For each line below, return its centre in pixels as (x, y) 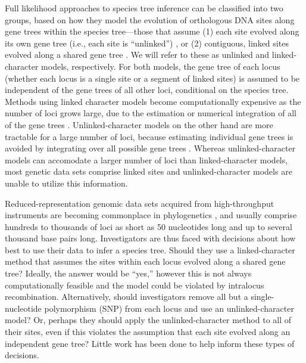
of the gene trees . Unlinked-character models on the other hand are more (139, 124)
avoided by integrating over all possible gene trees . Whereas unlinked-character (150, 148)
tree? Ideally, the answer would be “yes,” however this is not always (128, 273)
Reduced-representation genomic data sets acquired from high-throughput (140, 203)
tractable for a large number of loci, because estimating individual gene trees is (149, 136)
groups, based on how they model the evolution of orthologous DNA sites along (150, 19)
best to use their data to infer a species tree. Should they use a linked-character (150, 249)
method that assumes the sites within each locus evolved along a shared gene (145, 261)
